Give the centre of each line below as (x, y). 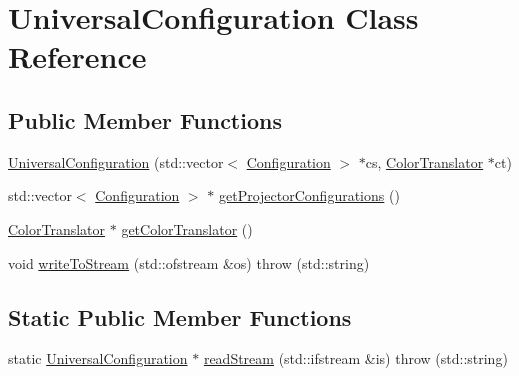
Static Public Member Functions (180, 316)
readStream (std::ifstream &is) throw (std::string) (355, 358)
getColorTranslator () (187, 228)
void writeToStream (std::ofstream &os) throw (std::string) (189, 262)
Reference (77, 56)
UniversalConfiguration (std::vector (116, 161)
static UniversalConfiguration (98, 358)
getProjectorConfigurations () (309, 195)
